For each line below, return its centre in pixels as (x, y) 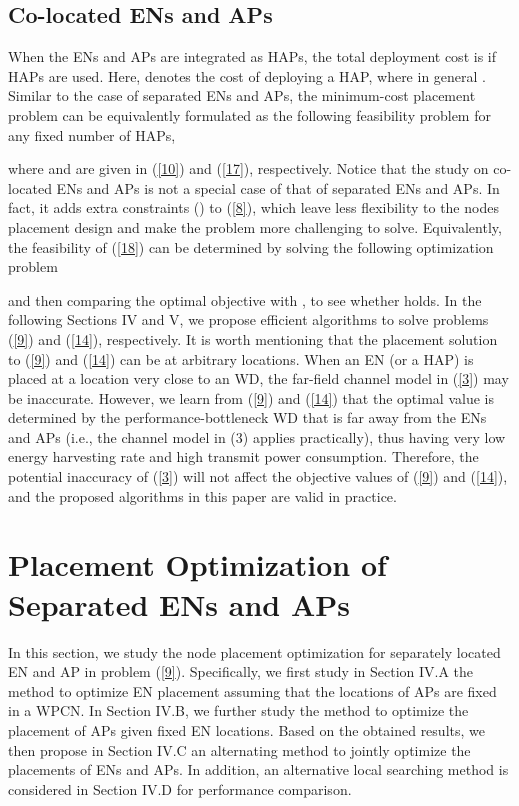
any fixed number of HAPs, (92, 134)
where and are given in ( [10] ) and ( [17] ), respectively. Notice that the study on (248, 168)
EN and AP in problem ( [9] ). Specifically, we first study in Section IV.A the (241, 671)
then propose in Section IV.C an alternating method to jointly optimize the (239, 749)
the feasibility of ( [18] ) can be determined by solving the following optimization (251, 246)
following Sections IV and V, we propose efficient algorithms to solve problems (248, 319)
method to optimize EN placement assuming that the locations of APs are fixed (252, 690)
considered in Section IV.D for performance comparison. (180, 788)
